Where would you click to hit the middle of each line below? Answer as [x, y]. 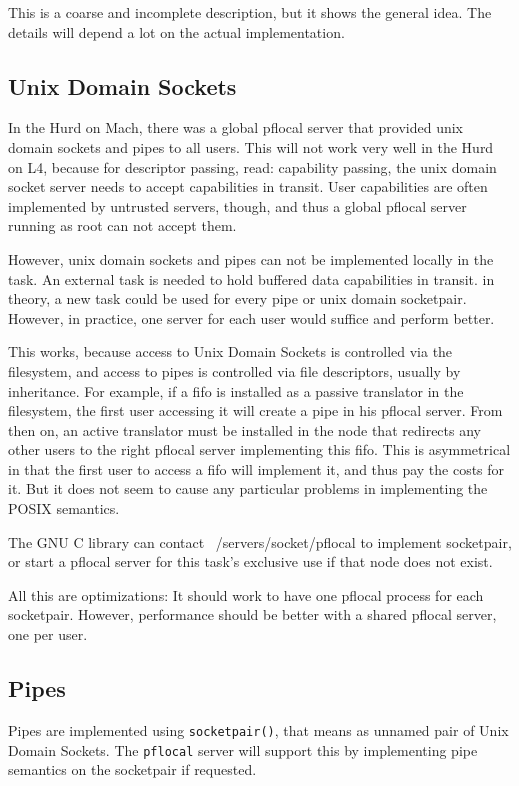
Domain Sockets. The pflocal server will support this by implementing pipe [243, 749]
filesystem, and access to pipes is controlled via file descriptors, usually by [234, 370]
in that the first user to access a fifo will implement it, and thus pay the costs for [256, 468]
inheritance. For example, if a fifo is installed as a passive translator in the [236, 390]
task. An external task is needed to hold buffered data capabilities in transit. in [251, 278]
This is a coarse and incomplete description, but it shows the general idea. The [250, 12]
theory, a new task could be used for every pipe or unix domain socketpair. [237, 298]
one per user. [48, 634]
